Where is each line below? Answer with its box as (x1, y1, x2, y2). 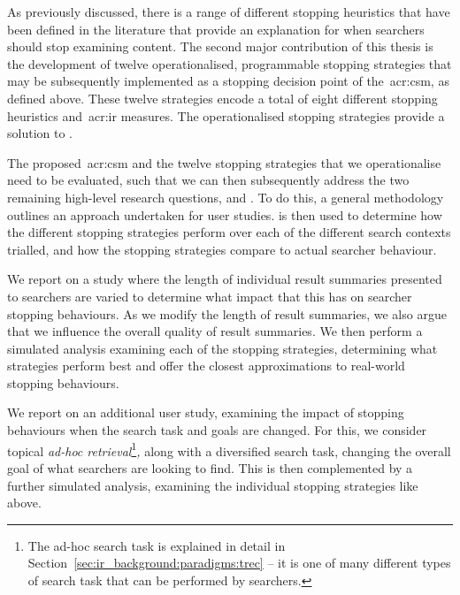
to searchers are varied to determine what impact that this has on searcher (7, 286, 412, 305)
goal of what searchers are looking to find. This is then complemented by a (7, 458, 413, 477)
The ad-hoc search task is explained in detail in (27, 536, 286, 554)
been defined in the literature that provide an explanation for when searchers (7, 19, 425, 38)
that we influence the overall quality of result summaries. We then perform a (7, 322, 423, 340)
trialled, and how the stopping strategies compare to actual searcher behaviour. (7, 240, 437, 258)
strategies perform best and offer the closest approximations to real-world (7, 356, 405, 375)
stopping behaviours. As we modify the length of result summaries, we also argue (7, 304, 447, 323)
